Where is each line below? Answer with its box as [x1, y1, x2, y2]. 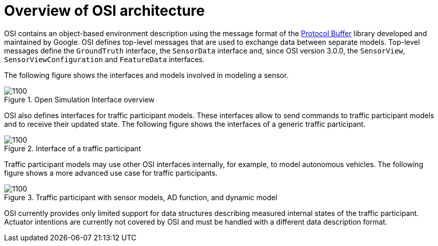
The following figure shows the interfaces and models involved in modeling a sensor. [4, 70, 289, 79]
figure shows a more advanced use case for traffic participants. [4, 168, 218, 177]
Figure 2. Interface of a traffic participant [4, 144, 141, 153]
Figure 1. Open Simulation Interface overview [4, 95, 154, 104]
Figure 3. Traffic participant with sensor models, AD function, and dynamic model [4, 193, 277, 202]
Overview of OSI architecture [4, 2, 205, 19]
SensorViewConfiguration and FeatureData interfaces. [4, 54, 205, 64]
